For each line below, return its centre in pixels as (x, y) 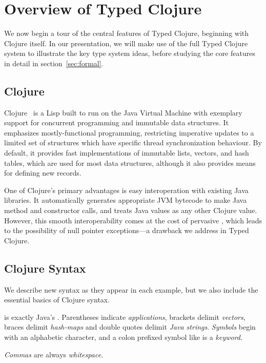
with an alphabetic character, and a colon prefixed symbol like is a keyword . (123, 337)
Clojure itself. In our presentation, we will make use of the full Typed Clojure (126, 43)
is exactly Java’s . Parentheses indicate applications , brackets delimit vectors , (125, 317)
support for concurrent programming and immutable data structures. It (117, 122)
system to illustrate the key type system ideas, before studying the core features (130, 53)
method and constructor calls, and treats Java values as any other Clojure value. (131, 210)
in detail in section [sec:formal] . (54, 63)
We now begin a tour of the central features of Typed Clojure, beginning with (127, 33)
